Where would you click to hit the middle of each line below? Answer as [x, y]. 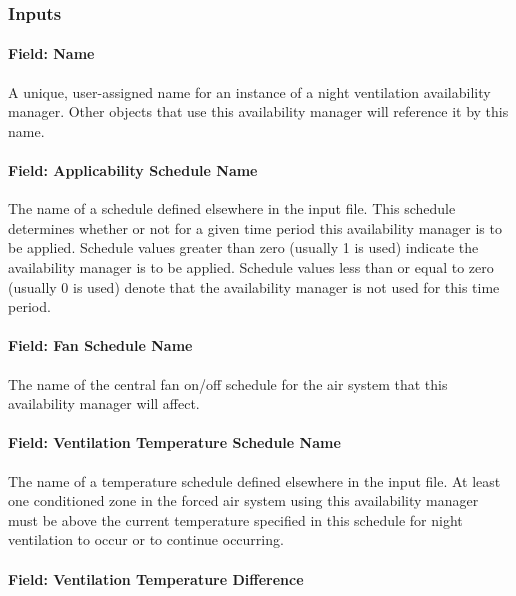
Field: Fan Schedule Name [100, 345]
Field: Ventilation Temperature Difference [156, 578]
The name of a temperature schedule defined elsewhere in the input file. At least [254, 480]
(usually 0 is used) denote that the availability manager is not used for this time [254, 286]
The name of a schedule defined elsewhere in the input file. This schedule [232, 208]
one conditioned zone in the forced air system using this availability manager [243, 500]
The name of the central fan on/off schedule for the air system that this [228, 383]
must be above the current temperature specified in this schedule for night [235, 519]
